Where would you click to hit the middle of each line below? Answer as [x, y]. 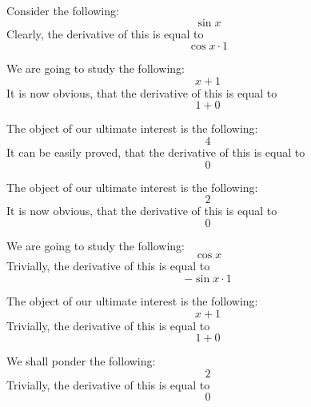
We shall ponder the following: [81, 361]
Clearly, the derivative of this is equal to [105, 33]
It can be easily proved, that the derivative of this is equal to [156, 152]
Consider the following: [63, 10]
